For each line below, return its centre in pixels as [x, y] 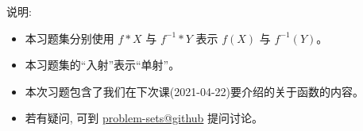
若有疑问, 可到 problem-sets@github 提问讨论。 [144, 118]
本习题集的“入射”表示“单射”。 [102, 65]
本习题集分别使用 [70, 38]
